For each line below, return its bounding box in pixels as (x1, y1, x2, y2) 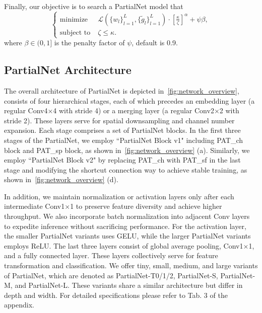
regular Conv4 (4, 105, 48, 116)
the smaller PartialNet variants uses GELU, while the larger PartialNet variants (4, 230, 251, 241)
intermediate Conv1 (4, 201, 65, 211)
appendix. (4, 299, 34, 310)
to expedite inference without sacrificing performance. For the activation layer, (4, 220, 246, 231)
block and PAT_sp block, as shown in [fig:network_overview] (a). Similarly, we (4, 144, 250, 155)
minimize (59, 16, 88, 23)
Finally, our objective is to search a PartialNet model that (4, 1, 183, 11)
